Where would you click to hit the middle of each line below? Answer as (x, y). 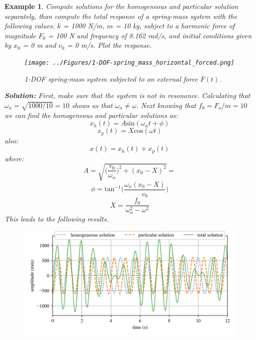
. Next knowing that (166, 105)
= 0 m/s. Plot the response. (110, 45)
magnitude (20, 35)
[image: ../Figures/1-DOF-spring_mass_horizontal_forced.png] (129, 62)
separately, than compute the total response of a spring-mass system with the (121, 16)
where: (14, 158)
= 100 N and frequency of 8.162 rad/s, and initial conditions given (150, 35)
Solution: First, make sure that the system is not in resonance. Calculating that (128, 95)
